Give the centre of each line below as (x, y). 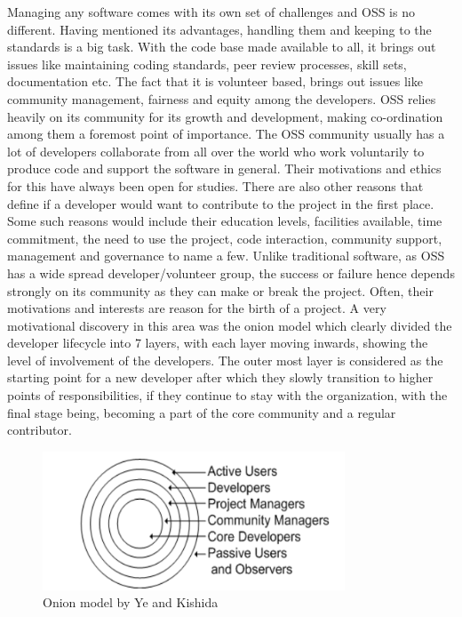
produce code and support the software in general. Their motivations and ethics (224, 168)
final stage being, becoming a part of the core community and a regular (202, 412)
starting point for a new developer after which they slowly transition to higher (220, 377)
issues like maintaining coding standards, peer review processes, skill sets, (207, 64)
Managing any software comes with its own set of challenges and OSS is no (211, 12)
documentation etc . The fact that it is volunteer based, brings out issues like (215, 81)
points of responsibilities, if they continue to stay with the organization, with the (227, 395)
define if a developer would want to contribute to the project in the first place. (221, 203)
